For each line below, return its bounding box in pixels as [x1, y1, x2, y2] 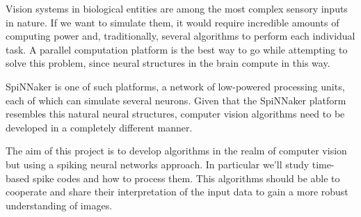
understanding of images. [6, 198, 113, 212]
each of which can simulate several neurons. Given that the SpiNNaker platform [6, 93, 346, 107]
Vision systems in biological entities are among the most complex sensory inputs [6, 1, 348, 15]
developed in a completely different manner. [6, 120, 193, 134]
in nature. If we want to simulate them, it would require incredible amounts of [6, 15, 339, 29]
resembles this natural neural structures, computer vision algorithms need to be [6, 106, 345, 121]
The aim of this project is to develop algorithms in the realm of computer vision [6, 143, 347, 158]
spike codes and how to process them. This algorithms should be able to [32, 170, 340, 185]
